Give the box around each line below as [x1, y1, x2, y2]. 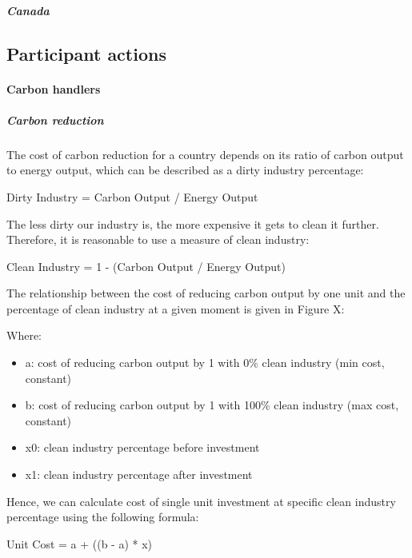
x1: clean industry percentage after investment [25, 466, 253, 483]
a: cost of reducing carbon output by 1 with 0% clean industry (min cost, [25, 354, 385, 371]
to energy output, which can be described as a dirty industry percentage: [6, 161, 364, 178]
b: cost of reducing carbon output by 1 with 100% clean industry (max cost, [25, 397, 399, 413]
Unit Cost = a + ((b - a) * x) [6, 535, 153, 552]
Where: [6, 327, 42, 344]
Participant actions [6, 41, 166, 66]
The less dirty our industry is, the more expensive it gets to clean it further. [6, 215, 379, 232]
